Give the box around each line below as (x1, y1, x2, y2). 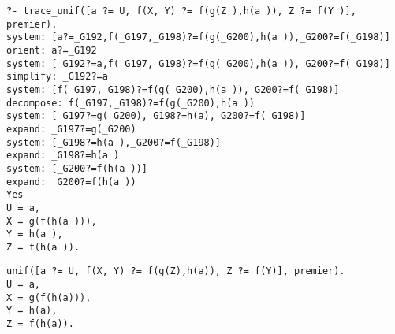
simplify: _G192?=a (6, 71, 108, 83)
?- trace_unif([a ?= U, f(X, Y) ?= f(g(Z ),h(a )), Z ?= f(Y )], (6, 6, 356, 17)
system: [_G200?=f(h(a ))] (6, 162, 147, 174)
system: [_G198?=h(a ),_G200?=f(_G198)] (6, 136, 222, 148)
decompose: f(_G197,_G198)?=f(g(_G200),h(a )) (6, 97, 255, 109)
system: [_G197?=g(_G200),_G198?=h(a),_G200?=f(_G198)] (6, 110, 306, 122)
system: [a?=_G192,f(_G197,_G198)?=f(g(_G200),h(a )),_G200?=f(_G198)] (6, 32, 390, 43)
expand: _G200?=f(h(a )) (6, 176, 136, 187)
